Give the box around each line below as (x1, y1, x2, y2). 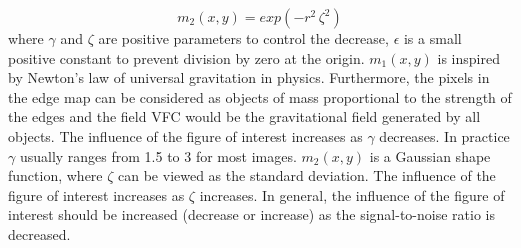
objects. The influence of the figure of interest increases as (8, 125, 363, 146)
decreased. (8, 223, 71, 244)
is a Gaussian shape (369, 145, 491, 166)
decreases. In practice (379, 125, 510, 146)
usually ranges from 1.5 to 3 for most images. (19, 145, 297, 166)
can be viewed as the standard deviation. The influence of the (118, 165, 496, 186)
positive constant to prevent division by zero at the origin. (8, 47, 365, 68)
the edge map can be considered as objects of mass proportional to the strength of (8, 86, 512, 107)
